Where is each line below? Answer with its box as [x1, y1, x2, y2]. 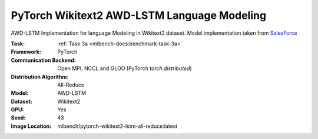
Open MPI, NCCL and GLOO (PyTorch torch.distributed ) [57, 65, 192, 72]
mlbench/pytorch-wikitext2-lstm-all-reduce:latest [57, 123, 178, 130]
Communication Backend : [11, 57, 76, 64]
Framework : [11, 48, 41, 55]
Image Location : [11, 123, 52, 130]
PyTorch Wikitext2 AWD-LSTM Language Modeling [11, 9, 267, 22]
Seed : [11, 114, 26, 121]
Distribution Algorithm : [11, 73, 69, 80]
